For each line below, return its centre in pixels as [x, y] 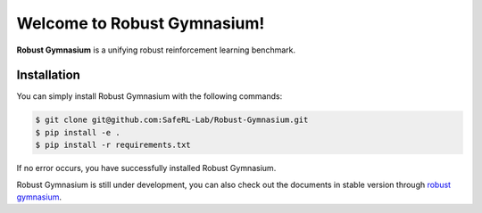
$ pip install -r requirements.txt [113, 145]
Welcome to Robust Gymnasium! [141, 23]
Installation [48, 75]
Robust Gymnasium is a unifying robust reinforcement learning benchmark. [156, 50]
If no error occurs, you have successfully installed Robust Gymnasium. [146, 168]
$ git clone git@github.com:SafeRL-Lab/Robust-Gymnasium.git [172, 120]
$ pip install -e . [78, 132]
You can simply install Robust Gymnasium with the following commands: [150, 96]
